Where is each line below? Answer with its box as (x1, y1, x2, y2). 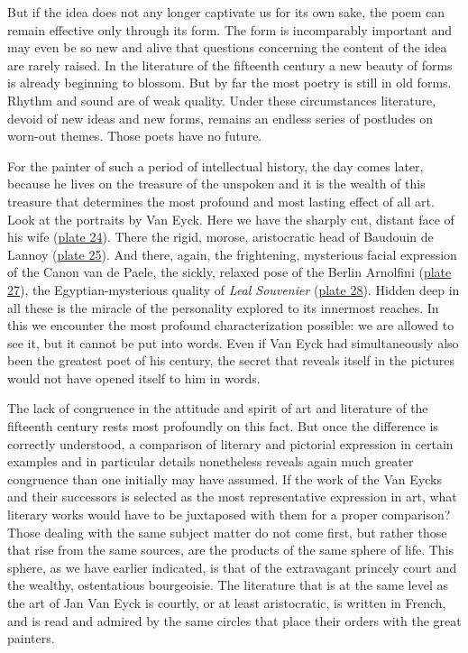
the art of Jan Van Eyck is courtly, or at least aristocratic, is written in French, (7, 593, 446, 612)
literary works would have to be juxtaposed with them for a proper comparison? (7, 505, 451, 524)
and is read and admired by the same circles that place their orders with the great (7, 611, 462, 630)
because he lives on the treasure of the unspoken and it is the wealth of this (7, 174, 426, 193)
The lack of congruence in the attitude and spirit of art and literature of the (7, 399, 428, 418)
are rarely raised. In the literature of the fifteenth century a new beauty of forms (7, 55, 453, 74)
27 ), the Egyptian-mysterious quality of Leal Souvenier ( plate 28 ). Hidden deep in (7, 280, 460, 299)
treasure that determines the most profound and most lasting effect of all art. (7, 191, 435, 210)
